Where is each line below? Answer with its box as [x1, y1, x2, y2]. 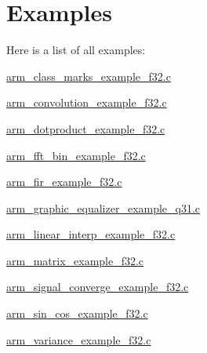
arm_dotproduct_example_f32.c [6, 120, 165, 136]
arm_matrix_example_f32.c [6, 252, 144, 268]
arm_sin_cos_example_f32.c [6, 305, 148, 322]
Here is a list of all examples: [6, 42, 146, 58]
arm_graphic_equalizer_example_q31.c [6, 199, 201, 216]
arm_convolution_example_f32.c [6, 94, 167, 111]
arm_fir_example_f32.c [6, 173, 122, 190]
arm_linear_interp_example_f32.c [6, 226, 176, 242]
